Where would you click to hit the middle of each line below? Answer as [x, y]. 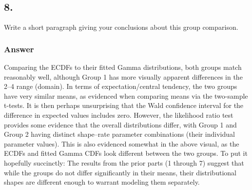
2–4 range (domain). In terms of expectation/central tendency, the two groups [121, 86]
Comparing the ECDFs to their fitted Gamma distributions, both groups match [123, 67]
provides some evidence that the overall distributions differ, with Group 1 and [120, 124]
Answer [19, 49]
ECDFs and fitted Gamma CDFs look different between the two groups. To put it [126, 153]
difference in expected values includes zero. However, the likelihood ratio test [119, 115]
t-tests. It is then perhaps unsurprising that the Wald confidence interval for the [124, 105]
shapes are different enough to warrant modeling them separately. [102, 182]
